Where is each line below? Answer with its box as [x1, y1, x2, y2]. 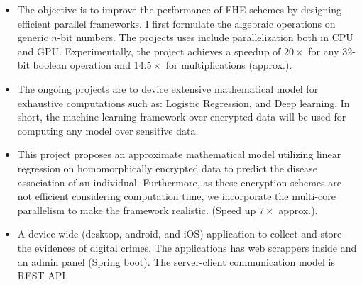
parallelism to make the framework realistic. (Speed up [17, 202, 256, 217]
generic [17, 30, 48, 45]
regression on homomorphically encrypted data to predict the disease [17, 160, 317, 175]
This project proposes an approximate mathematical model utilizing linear [17, 147, 341, 162]
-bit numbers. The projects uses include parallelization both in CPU [57, 30, 353, 45]
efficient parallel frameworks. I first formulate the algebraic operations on [17, 16, 336, 30]
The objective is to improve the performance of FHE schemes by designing [17, 2, 341, 16]
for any [308, 43, 339, 58]
